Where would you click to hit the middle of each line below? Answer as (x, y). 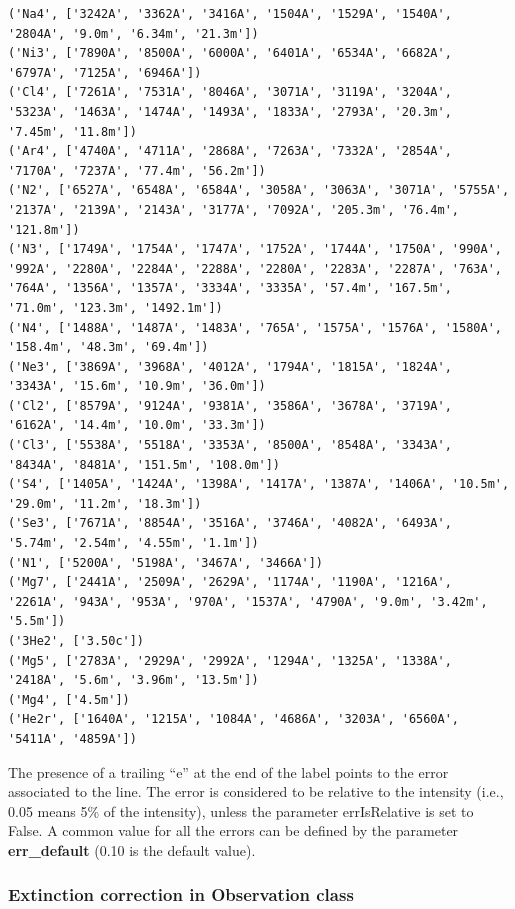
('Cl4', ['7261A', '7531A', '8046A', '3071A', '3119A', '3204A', (230, 92)
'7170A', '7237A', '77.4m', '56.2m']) (137, 170)
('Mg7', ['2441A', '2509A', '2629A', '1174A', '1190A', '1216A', (230, 582)
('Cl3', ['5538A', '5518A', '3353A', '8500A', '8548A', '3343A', (230, 445)
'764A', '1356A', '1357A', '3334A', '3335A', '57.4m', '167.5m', (230, 288)
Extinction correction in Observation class (181, 894)
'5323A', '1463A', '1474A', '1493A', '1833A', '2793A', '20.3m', (230, 111)
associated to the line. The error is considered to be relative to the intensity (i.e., (256, 791)
